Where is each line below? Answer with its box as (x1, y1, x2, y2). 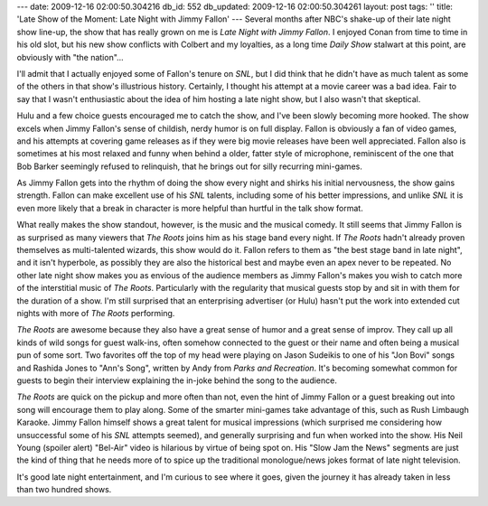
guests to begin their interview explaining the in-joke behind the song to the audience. (16, 375, 338, 386)
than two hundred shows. (16, 484, 112, 495)
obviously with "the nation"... (16, 52, 124, 62)
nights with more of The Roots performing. (16, 307, 175, 318)
